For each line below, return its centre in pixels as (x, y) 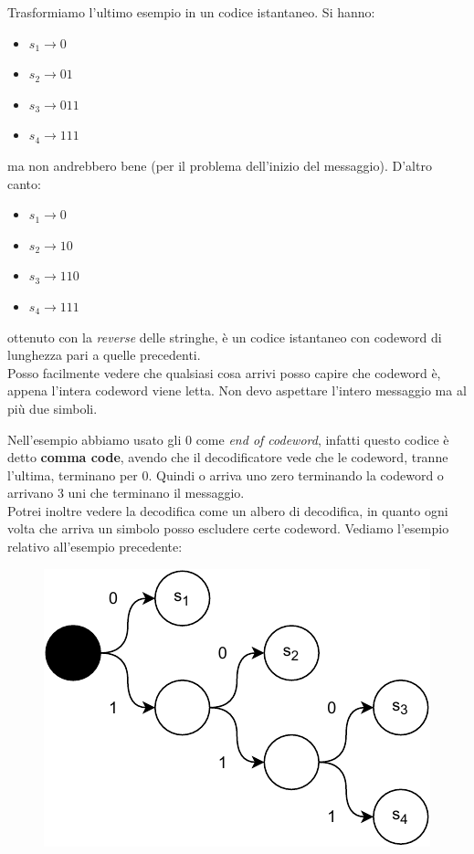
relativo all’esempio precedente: (95, 547)
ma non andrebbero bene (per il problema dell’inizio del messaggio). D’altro (220, 165)
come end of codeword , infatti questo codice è (322, 439)
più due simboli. (53, 408)
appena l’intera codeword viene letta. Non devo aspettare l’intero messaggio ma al (237, 390)
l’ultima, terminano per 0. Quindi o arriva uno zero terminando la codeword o (226, 474)
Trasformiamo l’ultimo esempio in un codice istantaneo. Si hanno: (191, 12)
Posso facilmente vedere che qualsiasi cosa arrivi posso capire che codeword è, (224, 372)
